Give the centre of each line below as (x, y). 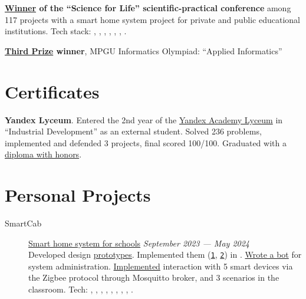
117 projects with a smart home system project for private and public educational (153, 19)
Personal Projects (78, 195)
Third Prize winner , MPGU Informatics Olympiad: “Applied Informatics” (144, 50)
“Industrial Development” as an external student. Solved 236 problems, (133, 131)
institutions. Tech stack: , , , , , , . (66, 31)
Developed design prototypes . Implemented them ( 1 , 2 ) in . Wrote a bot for (165, 254)
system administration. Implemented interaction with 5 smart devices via (161, 266)
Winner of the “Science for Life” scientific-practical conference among (148, 8)
